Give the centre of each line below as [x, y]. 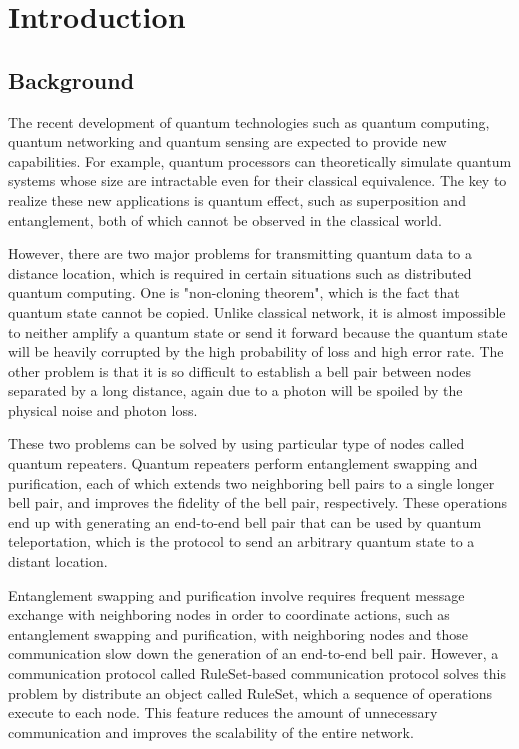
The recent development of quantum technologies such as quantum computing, [249, 121]
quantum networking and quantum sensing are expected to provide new [227, 141]
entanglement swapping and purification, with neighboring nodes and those [238, 633]
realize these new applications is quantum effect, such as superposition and [237, 199]
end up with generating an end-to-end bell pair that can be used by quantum [245, 521]
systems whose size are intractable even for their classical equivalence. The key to [257, 180]
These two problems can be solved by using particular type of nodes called [236, 443]
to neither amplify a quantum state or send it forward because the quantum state [258, 331]
